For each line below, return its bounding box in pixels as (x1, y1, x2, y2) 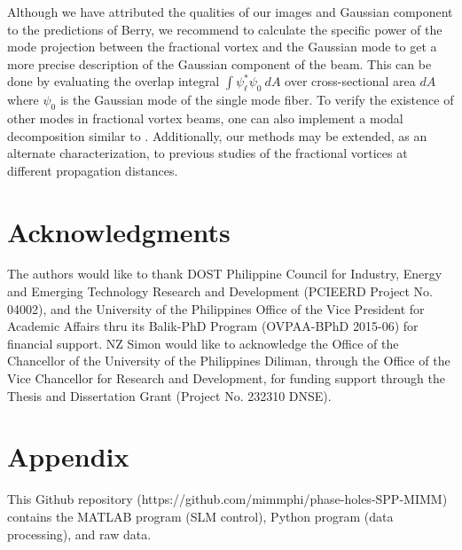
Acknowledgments (7, 213, 231, 249)
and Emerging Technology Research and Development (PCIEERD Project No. (7, 282, 433, 301)
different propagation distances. (7, 161, 178, 179)
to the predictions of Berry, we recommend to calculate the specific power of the (7, 20, 442, 38)
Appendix (7, 438, 129, 475)
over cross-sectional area (285, 72, 416, 90)
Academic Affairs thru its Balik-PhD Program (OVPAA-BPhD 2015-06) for (7, 317, 419, 335)
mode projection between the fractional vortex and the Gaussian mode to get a (7, 37, 437, 56)
